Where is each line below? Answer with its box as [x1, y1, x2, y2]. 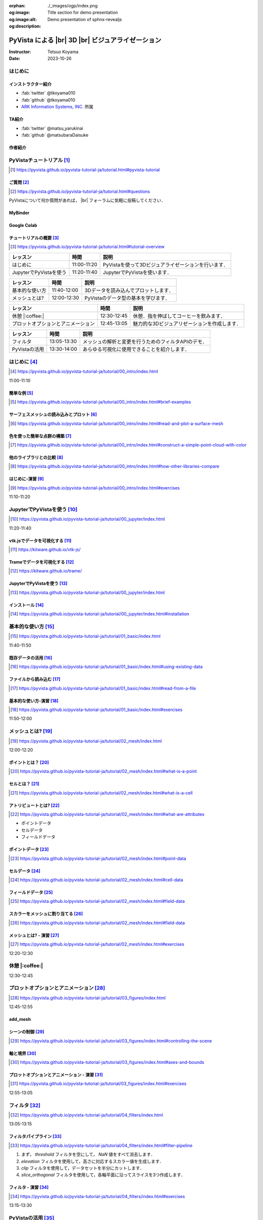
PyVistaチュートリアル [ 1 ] [9, 157, 70, 163]
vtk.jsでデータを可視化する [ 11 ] [9, 537, 72, 544]
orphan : [9, 3, 26, 8]
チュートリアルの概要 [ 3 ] [9, 235, 59, 241]
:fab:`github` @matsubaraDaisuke [21, 132, 89, 138]
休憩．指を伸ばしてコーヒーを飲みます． [132, 312, 225, 319]
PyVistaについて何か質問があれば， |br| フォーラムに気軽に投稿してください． [9, 197, 166, 203]
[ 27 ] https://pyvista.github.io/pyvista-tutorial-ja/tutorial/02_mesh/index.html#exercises [10, 941, 185, 947]
